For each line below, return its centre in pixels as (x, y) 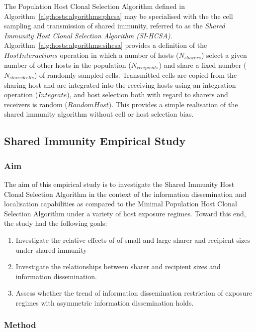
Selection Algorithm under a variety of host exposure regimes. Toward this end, (125, 213)
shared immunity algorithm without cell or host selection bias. (99, 114)
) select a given (224, 55)
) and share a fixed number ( (203, 65)
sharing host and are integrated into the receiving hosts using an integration (120, 84)
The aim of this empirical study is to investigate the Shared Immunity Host (119, 184)
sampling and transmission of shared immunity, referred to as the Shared (115, 26)
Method (20, 325)
